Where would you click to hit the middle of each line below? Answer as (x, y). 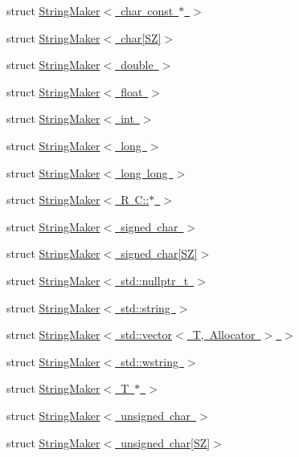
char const (147, 10)
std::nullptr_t (155, 280)
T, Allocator (224, 335)
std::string (145, 307)
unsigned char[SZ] (166, 442)
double (137, 65)
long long (144, 172)
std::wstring (149, 361)
